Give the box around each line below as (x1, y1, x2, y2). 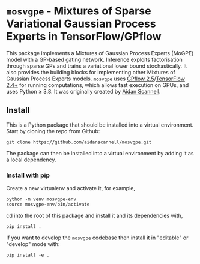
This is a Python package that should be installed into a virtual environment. (6, 121, 194, 128)
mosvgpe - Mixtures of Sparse (6, 4, 151, 18)
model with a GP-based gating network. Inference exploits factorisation (6, 56, 183, 63)
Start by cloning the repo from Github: (6, 127, 100, 134)
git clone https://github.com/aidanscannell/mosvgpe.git (6, 139, 152, 145)
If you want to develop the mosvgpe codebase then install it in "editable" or (6, 234, 189, 241)
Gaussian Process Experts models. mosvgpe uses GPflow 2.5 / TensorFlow (6, 75, 185, 82)
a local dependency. (6, 156, 56, 163)
